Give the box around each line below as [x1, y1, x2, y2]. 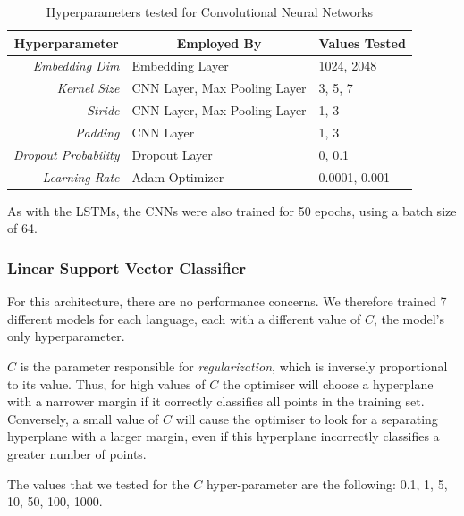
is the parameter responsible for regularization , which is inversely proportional [20, 356, 448, 375]
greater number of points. [7, 444, 147, 462]
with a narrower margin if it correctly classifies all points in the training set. [7, 392, 425, 411]
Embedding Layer [131, 56, 229, 75]
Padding [74, 122, 120, 141]
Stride [87, 101, 120, 120]
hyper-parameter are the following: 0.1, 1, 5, [206, 474, 448, 493]
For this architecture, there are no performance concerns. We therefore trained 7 [7, 292, 447, 311]
